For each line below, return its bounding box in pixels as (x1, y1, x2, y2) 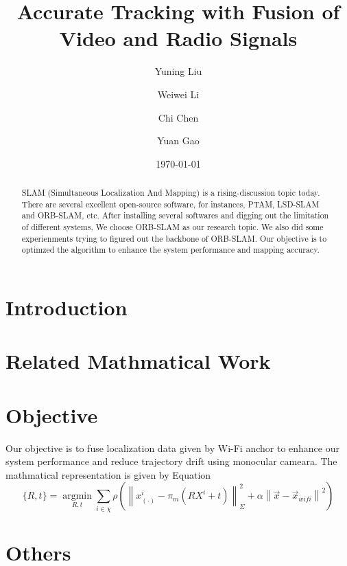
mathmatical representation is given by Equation (5, 467, 211, 482)
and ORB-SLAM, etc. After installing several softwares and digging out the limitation (21, 210, 329, 221)
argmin (62, 491, 92, 501)
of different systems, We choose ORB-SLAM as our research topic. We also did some (21, 221, 324, 233)
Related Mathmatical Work (5, 347, 271, 375)
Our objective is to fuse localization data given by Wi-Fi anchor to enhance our (5, 440, 339, 455)
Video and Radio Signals (59, 24, 298, 52)
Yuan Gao (157, 133, 200, 148)
